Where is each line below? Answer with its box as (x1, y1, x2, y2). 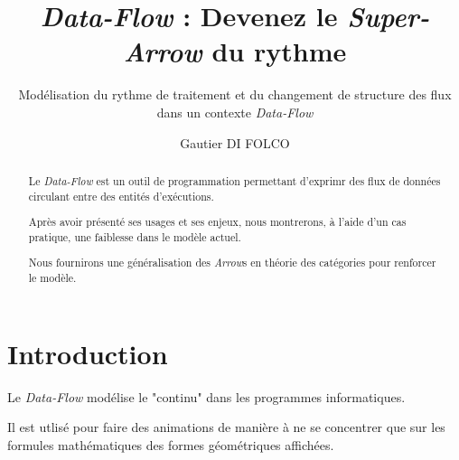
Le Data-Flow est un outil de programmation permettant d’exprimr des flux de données (28, 173, 441, 188)
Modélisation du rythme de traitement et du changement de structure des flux (18, 85, 452, 104)
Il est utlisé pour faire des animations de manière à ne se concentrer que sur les (7, 418, 445, 437)
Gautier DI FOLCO (180, 133, 290, 152)
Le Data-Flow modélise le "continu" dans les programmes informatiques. (7, 387, 406, 406)
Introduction (7, 334, 168, 371)
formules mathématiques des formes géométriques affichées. (7, 435, 334, 454)
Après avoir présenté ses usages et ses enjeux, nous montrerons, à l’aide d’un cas (28, 214, 407, 230)
